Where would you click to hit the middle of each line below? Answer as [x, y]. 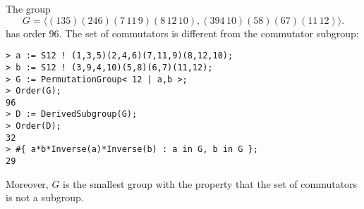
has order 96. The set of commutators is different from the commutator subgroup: [182, 33]
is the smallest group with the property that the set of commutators [210, 183]
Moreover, [27, 183]
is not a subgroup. [45, 197]
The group [28, 8]
